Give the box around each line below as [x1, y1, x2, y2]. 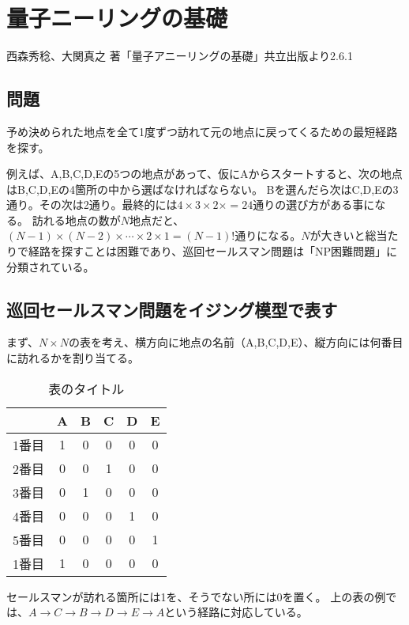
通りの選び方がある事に [253, 196, 375, 213]
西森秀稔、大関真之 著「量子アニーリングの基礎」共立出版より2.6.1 [6, 47, 353, 64]
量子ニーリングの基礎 [6, 2, 228, 34]
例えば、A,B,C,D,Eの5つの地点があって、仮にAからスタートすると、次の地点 [6, 165, 403, 182]
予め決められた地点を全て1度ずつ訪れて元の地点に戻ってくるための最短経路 [6, 123, 398, 139]
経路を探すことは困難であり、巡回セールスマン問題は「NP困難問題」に [28, 243, 397, 259]
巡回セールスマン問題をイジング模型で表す [6, 297, 338, 321]
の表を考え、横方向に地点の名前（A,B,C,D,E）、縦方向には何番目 [69, 334, 403, 350]
